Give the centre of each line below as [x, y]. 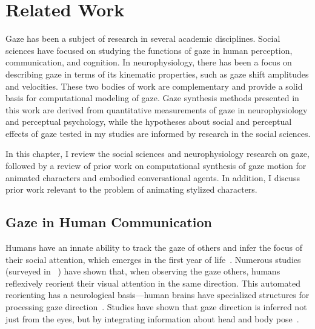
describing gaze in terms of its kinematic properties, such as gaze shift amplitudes [157, 74]
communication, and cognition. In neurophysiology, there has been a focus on [149, 62]
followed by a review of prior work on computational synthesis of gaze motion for [156, 166]
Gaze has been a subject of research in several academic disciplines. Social [143, 38]
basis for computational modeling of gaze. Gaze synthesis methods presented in [152, 98]
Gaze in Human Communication [109, 222]
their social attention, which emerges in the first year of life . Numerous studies [153, 259]
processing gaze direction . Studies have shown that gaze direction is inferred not [156, 307]
